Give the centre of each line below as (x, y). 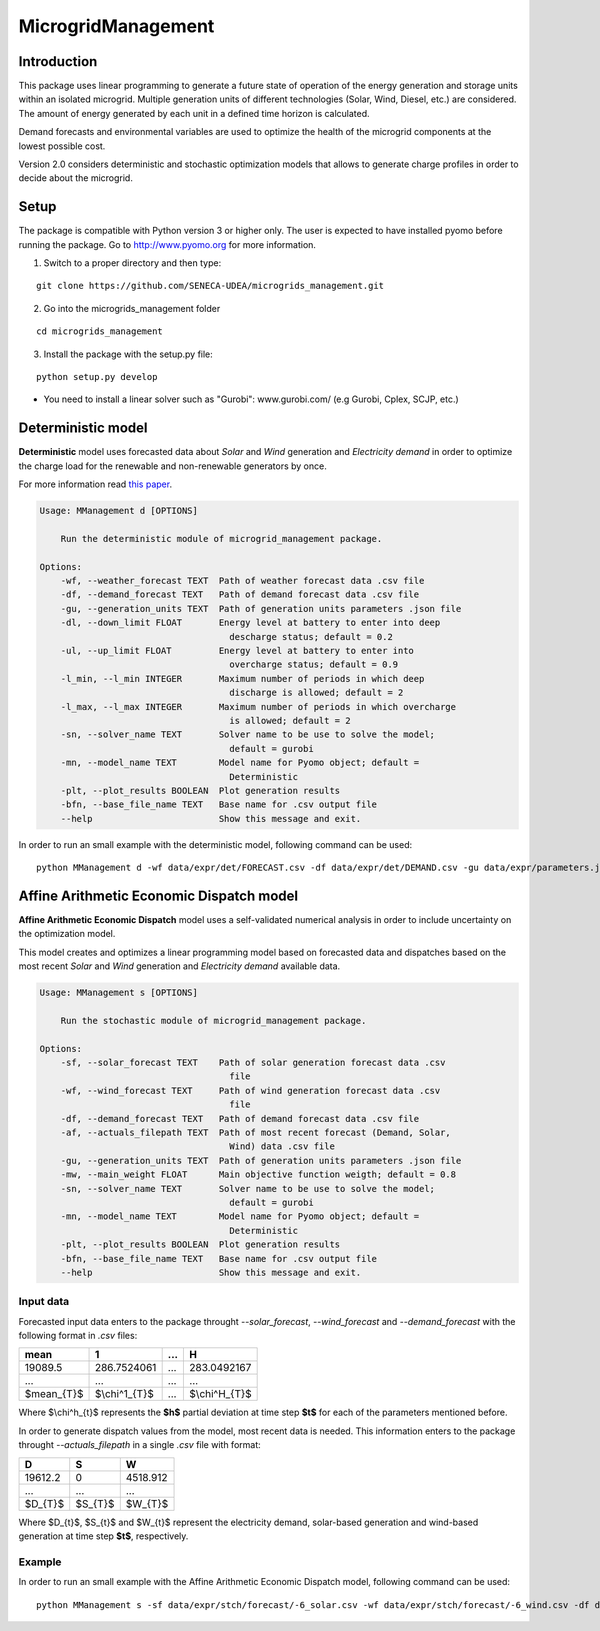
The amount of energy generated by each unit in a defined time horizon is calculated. (194, 113)
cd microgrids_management (100, 331)
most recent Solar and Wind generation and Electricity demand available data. (179, 966)
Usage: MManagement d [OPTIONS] (119, 511)
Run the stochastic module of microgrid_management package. (213, 1020)
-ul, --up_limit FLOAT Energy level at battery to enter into (237, 651)
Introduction (58, 61)
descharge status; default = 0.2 (311, 636)
